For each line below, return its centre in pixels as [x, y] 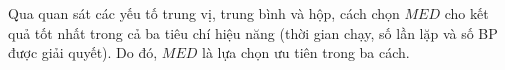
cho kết [466, 13]
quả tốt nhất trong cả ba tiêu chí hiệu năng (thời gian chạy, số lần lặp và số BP [253, 32]
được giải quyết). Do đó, [83, 52]
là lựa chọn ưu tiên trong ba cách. [306, 52]
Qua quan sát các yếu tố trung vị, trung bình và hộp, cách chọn [204, 13]
